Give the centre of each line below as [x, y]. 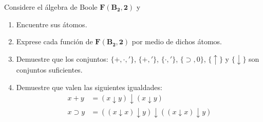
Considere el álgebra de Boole [51, 7]
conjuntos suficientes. [49, 70]
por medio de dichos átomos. [177, 41]
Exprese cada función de [54, 41]
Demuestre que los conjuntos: [62, 58]
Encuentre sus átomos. [52, 24]
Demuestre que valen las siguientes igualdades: [89, 87]
